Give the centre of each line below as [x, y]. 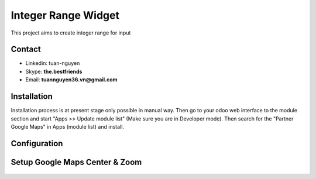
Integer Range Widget [65, 15]
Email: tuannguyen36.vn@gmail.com [71, 80]
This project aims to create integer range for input [71, 33]
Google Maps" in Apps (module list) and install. [67, 126]
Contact [26, 49]
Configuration [37, 143]
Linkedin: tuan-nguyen [53, 63]
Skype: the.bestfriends [54, 71]
